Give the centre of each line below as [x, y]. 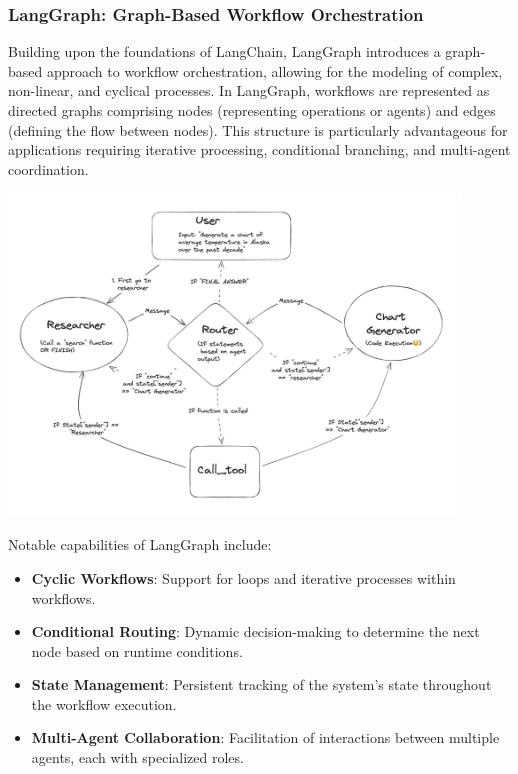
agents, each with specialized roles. [137, 757]
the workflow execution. [104, 703]
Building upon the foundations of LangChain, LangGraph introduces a [224, 51]
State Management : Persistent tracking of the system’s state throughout [261, 684]
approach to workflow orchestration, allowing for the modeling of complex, [274, 70]
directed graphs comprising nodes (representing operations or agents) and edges [252, 110]
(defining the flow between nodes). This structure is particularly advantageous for [258, 129]
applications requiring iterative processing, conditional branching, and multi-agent [259, 149]
